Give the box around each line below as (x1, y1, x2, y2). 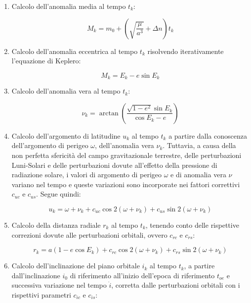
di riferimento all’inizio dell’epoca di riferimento (70, 270, 215, 280)
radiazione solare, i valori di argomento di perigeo (11, 169, 162, 180)
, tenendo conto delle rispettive (145, 219, 239, 230)
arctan (99, 109, 119, 117)
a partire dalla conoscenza (168, 130, 247, 141)
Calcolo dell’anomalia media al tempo (11, 1, 126, 11)
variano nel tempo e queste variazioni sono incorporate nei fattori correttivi (11, 179, 240, 189)
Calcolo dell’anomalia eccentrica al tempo (11, 46, 138, 56)
